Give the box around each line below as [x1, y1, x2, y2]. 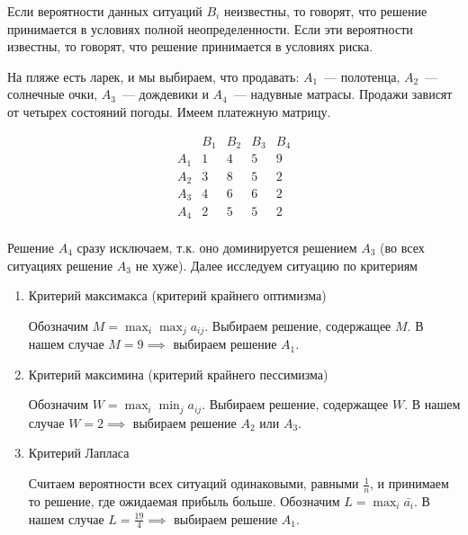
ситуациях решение [7, 255, 113, 274]
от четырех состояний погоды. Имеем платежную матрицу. [7, 102, 331, 120]
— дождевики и [121, 85, 209, 103]
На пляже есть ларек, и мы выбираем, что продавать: [7, 67, 300, 85]
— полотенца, [324, 67, 400, 85]
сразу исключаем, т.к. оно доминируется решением [76, 238, 357, 257]
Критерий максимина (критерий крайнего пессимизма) [28, 364, 328, 383]
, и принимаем [370, 474, 449, 493]
